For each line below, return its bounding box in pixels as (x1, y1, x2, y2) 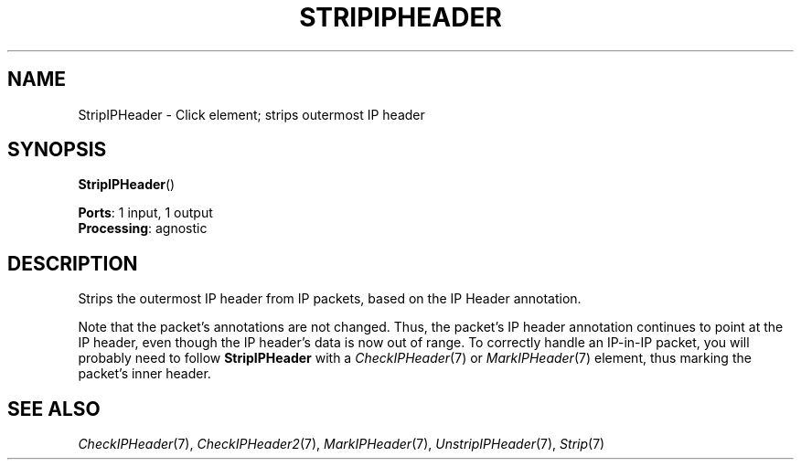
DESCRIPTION (7, 251, 138, 275)
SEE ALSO (7, 397, 101, 420)
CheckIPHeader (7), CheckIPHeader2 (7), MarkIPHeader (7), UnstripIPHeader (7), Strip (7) (78, 436, 605, 452)
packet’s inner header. (78, 366, 211, 382)
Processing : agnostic (78, 220, 208, 237)
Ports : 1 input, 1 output (78, 205, 213, 221)
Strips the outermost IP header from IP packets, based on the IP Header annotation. (78, 291, 582, 307)
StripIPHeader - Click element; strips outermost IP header (78, 106, 425, 122)
